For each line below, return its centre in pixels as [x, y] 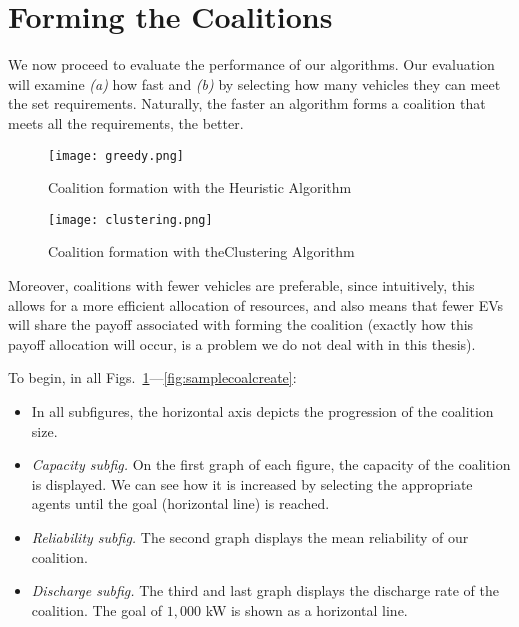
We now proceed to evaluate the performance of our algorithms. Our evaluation [251, 64]
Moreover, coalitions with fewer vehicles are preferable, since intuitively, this [241, 285]
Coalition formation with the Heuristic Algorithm [200, 187]
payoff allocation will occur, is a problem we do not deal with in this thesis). [242, 343]
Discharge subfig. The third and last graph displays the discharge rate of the [265, 590]
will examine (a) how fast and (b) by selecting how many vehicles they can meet [254, 83]
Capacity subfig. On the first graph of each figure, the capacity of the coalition [271, 464]
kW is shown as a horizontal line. [306, 609]
